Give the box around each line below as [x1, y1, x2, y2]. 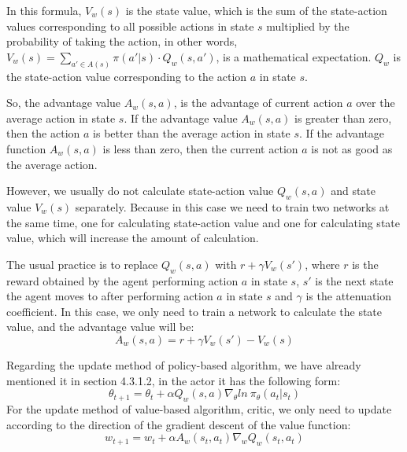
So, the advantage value [6, 94, 121, 111]
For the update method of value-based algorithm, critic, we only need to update [6, 400, 392, 417]
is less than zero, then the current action [102, 141, 298, 157]
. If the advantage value [124, 109, 238, 126]
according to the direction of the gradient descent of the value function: [6, 416, 351, 432]
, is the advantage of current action [173, 94, 343, 111]
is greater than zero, [294, 109, 392, 126]
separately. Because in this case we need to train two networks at [75, 199, 390, 215]
